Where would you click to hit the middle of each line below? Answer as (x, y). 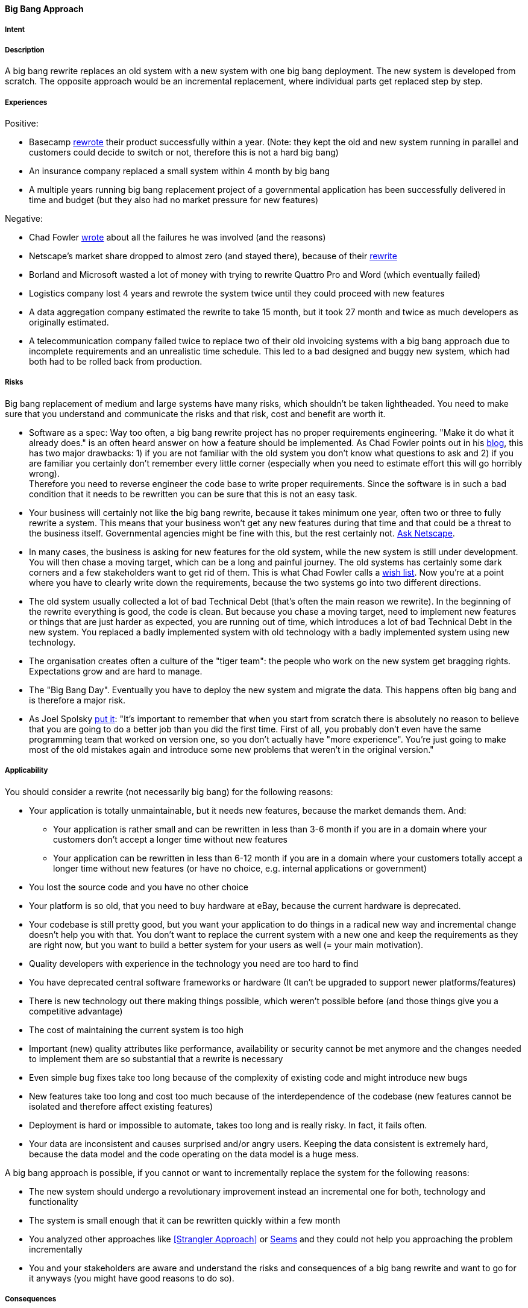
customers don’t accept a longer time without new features (170, 839)
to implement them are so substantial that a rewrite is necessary (156, 1058)
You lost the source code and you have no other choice (139, 887)
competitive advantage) (76, 1011)
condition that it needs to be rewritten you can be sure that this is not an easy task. (193, 494)
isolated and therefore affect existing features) (121, 1106)
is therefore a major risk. (77, 700)
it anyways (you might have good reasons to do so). (132, 1278)
